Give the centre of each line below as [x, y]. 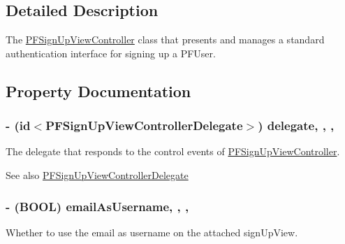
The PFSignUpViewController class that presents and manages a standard [165, 40]
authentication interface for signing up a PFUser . [111, 53]
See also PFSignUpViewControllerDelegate [97, 174]
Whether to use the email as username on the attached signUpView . [152, 232]
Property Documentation [98, 91]
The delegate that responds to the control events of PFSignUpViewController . [173, 151]
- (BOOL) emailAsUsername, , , [97, 206]
